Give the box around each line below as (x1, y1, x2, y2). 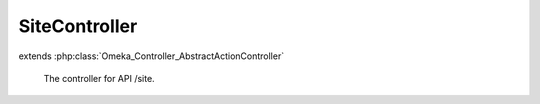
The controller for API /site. (43, 72, 155, 84)
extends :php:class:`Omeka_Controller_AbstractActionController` (18, 50, 285, 62)
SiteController (18, 15, 138, 37)
